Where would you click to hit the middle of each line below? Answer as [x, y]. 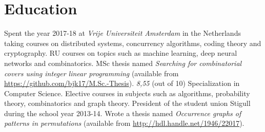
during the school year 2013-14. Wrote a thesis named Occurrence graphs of [123, 113]
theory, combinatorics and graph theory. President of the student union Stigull [127, 103]
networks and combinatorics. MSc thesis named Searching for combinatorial [123, 63]
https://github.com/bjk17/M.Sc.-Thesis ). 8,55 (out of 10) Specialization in [122, 83]
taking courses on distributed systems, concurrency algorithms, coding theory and [133, 43]
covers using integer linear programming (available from [91, 73]
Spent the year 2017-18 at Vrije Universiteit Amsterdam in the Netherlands [123, 33]
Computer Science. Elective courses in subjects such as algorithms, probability [127, 93]
